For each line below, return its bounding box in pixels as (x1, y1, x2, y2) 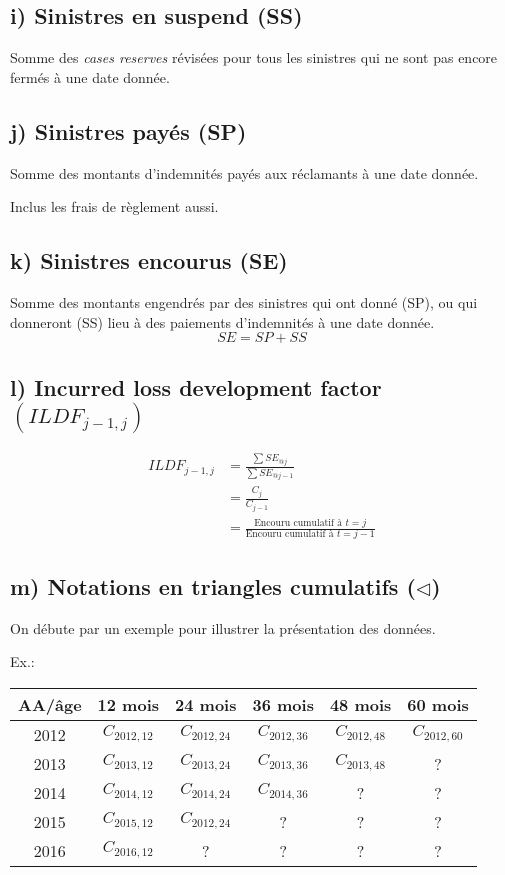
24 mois (175, 692, 237, 716)
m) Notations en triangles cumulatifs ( (10, 570, 416, 601)
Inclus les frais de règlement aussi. (10, 196, 219, 217)
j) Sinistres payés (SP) (10, 115, 247, 146)
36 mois (252, 692, 314, 716)
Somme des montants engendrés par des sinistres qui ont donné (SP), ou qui (10, 291, 478, 312)
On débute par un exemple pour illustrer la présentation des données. (10, 617, 436, 638)
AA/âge (18, 692, 82, 716)
